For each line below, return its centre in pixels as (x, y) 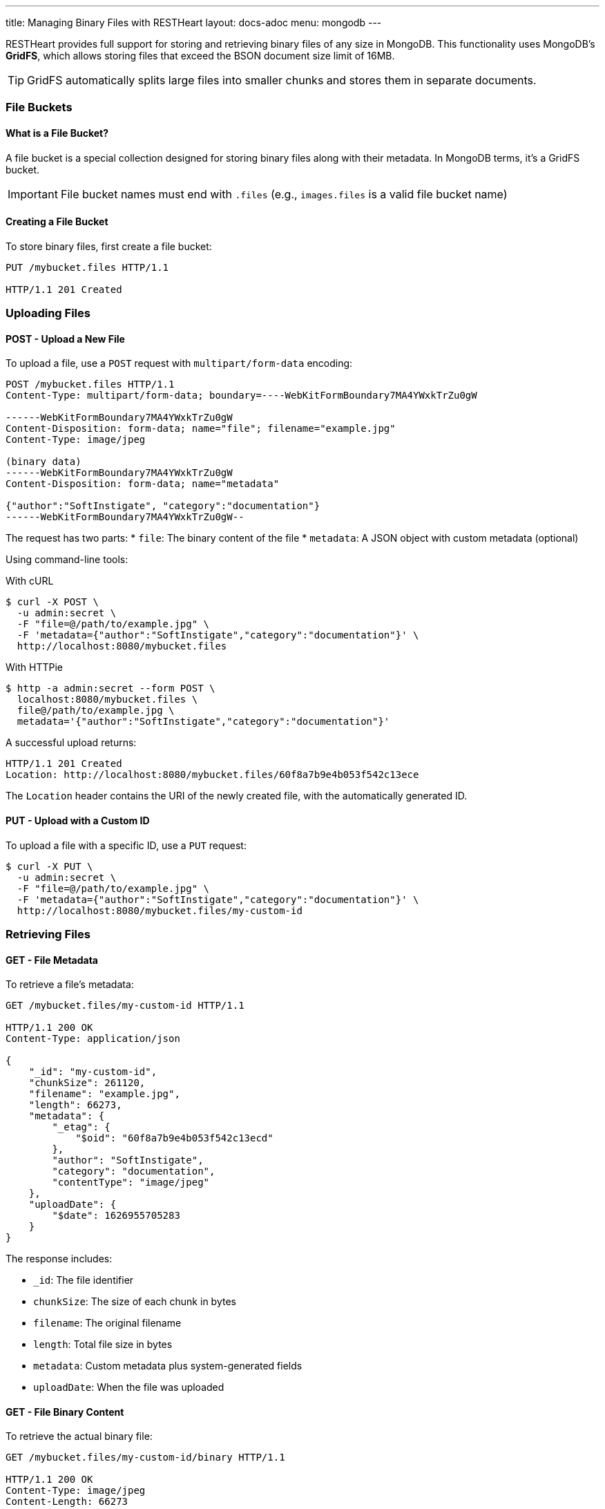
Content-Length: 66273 (67, 1502)
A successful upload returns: (71, 743)
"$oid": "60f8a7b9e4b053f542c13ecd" (174, 1138)
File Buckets (39, 107)
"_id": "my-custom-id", (93, 1072)
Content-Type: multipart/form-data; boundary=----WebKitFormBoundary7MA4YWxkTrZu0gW (241, 396)
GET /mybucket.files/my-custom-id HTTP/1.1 (125, 1006)
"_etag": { (81, 1127)
